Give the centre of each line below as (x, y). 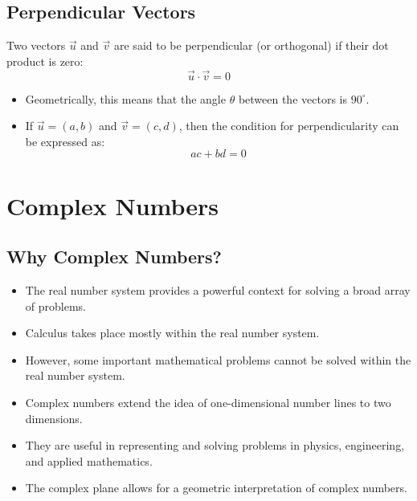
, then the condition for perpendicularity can (289, 126)
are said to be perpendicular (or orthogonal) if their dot (251, 45)
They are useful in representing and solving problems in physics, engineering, (215, 445)
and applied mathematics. (89, 460)
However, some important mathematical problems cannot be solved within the (218, 359)
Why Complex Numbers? (114, 257)
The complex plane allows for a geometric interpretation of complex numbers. (216, 488)
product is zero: (45, 61)
